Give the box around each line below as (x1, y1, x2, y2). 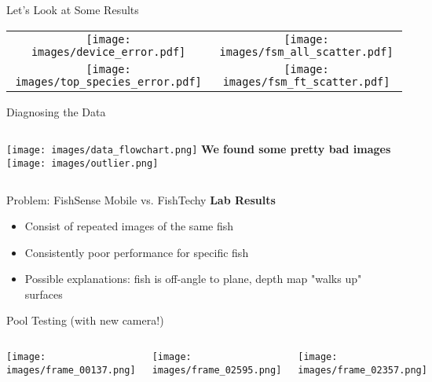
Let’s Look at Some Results (6, 2, 139, 17)
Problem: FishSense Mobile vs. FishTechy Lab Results (6, 191, 276, 208)
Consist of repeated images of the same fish (24, 218, 234, 234)
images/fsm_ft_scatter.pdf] (222, 75, 390, 88)
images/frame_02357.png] (298, 364, 427, 376)
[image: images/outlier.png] (6, 157, 159, 169)
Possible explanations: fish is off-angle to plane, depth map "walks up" (24, 270, 362, 287)
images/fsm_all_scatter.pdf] (219, 45, 394, 58)
